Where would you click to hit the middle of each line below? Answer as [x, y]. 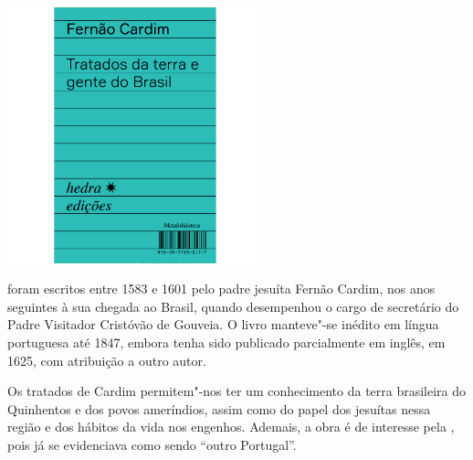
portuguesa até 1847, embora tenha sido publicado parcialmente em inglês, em [226, 342]
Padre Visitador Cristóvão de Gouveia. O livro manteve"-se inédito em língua [223, 324]
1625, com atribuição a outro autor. [107, 360]
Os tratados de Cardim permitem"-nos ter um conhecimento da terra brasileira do [237, 391]
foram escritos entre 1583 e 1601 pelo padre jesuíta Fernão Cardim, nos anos [221, 289]
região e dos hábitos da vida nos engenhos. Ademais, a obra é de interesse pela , [231, 427]
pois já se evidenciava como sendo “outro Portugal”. [152, 445]
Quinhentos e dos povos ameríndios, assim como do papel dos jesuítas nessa [219, 408]
